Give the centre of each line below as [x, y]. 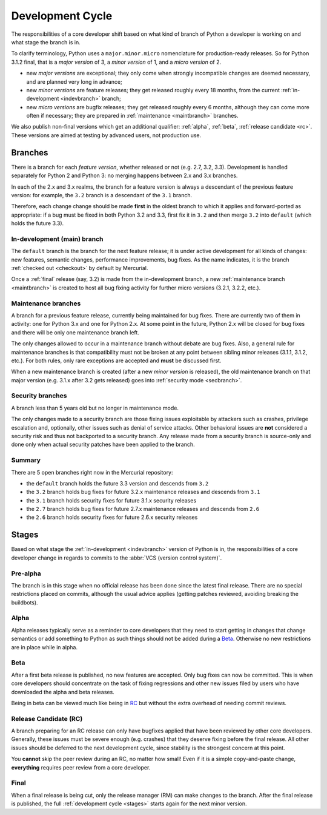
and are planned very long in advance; [74, 81]
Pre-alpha [26, 573]
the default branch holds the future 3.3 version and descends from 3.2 [117, 483]
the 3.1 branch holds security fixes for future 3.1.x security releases [111, 500]
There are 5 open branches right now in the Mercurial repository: [92, 472]
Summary [26, 460]
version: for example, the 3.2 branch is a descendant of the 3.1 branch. [102, 195]
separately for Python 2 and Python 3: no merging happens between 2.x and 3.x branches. [124, 175]
